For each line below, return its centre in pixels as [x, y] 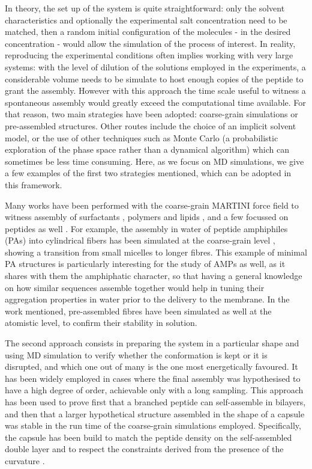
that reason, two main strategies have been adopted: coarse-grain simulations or [151, 114]
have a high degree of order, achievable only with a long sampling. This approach [154, 390]
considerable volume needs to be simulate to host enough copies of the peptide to [154, 78]
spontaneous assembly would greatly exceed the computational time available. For [155, 102]
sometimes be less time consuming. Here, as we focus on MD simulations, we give [154, 161]
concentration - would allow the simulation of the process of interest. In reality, [150, 43]
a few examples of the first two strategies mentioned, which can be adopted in [148, 173]
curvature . [25, 460]
